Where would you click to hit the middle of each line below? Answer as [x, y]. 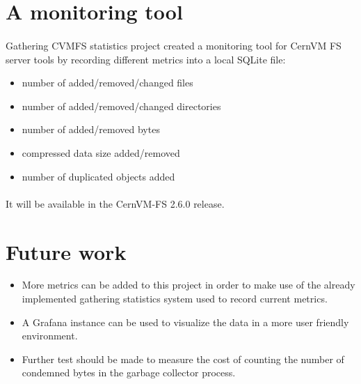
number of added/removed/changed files [107, 83]
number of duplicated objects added [98, 176]
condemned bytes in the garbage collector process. [129, 373]
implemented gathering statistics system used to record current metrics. [175, 299]
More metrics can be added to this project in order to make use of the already [188, 285]
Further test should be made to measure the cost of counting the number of [183, 359]
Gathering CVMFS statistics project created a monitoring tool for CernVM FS [174, 45]
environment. [50, 336]
